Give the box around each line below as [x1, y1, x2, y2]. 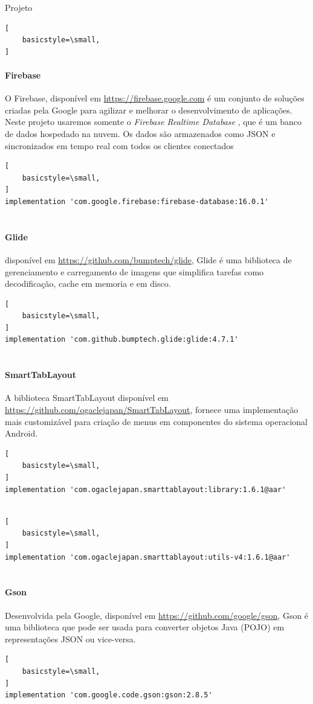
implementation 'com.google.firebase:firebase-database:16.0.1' [5, 197, 269, 206]
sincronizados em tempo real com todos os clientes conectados [5, 139, 234, 152]
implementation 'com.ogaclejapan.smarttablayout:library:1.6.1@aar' [5, 485, 286, 494]
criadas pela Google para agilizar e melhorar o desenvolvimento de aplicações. [5, 103, 292, 116]
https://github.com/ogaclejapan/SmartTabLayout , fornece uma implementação [5, 403, 298, 416]
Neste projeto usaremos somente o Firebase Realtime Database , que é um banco [5, 115, 302, 128]
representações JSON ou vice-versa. [5, 632, 136, 645]
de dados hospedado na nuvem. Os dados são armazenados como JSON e [5, 127, 276, 139]
